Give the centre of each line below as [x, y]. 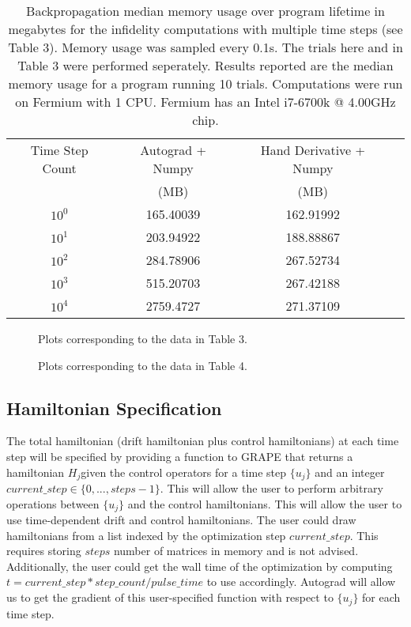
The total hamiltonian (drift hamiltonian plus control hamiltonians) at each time [203, 441]
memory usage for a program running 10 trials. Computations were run [205, 83]
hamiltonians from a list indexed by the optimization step [146, 535]
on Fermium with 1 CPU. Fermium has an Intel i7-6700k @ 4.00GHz [205, 102]
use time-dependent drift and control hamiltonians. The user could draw [181, 520]
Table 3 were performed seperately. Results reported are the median [205, 65]
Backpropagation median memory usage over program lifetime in [205, 11]
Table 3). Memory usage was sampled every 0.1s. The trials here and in [205, 47]
